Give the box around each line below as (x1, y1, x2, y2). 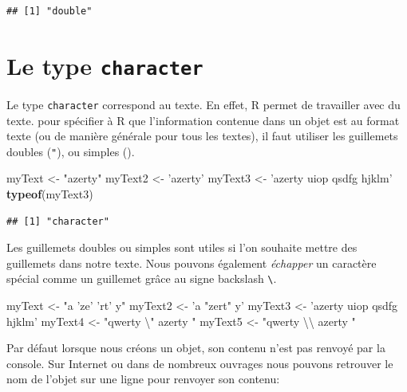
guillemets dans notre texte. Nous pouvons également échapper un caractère (6, 254, 377, 271)
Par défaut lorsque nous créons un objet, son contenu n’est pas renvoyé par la (6, 339, 385, 356)
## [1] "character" (6, 215, 109, 227)
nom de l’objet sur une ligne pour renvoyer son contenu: (6, 370, 280, 387)
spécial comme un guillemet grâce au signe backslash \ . (6, 270, 277, 287)
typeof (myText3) (6, 185, 93, 202)
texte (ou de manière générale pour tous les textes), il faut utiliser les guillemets (6, 127, 398, 144)
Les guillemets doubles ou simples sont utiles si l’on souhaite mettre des (6, 239, 358, 256)
